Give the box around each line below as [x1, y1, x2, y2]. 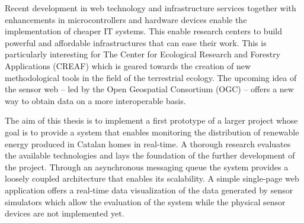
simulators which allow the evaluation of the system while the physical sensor [5, 195, 286, 208]
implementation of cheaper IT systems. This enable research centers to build [5, 25, 283, 37]
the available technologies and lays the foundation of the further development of [5, 149, 295, 161]
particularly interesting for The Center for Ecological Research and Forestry [5, 48, 281, 60]
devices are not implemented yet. [5, 207, 124, 219]
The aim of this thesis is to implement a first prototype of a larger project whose [5, 114, 298, 127]
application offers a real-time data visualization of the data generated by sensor [5, 183, 293, 196]
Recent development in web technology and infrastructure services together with [5, 2, 296, 14]
